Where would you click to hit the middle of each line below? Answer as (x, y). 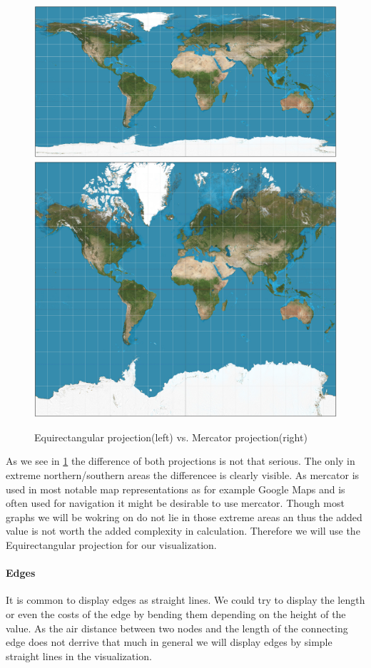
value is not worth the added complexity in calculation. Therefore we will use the (183, 531)
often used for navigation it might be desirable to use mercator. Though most (175, 503)
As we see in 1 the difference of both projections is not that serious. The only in (181, 461)
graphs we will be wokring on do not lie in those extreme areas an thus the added (184, 517)
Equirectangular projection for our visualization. (111, 544)
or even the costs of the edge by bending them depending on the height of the (176, 613)
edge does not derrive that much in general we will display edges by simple (169, 642)
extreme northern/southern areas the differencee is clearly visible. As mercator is (183, 475)
